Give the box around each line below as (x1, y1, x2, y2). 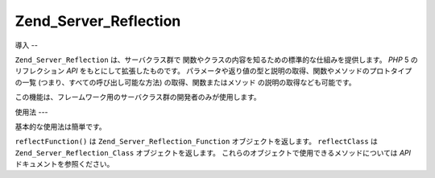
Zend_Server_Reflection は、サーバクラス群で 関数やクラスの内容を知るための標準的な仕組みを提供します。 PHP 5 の (14, 55, 418, 64)
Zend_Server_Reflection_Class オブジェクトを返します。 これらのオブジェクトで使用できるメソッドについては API (14, 147, 411, 157)
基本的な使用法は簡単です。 (14, 122, 106, 131)
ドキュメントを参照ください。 (14, 159, 114, 169)
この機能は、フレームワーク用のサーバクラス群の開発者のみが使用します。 (14, 93, 261, 102)
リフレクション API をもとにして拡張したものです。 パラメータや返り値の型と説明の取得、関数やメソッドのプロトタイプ (14, 66, 412, 76)
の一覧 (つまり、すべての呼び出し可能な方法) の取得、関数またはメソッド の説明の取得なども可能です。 (14, 77, 356, 87)
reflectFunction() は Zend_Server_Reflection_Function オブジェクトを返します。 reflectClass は (14, 137, 379, 147)
